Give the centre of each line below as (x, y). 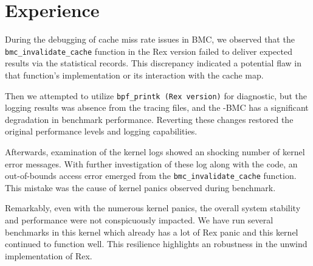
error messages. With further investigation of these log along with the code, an (151, 163)
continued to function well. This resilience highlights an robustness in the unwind (156, 244)
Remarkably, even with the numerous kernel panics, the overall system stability (153, 208)
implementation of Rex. (49, 255)
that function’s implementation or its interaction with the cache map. (134, 75)
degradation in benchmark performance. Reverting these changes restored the (149, 119)
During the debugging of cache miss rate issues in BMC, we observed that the (150, 39)
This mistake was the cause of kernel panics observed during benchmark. (140, 187)
